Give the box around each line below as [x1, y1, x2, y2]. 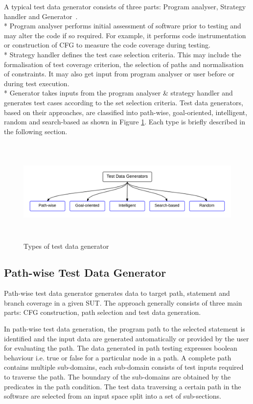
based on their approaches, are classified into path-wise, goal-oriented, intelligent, [4, 107, 248, 117]
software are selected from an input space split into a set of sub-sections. [4, 391, 222, 401]
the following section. [4, 126, 68, 136]
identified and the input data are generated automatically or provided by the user [4, 333, 249, 343]
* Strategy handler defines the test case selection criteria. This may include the [4, 49, 241, 59]
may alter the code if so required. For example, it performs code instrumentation [4, 30, 246, 40]
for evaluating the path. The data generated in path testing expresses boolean [4, 343, 237, 353]
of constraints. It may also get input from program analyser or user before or [4, 69, 234, 79]
